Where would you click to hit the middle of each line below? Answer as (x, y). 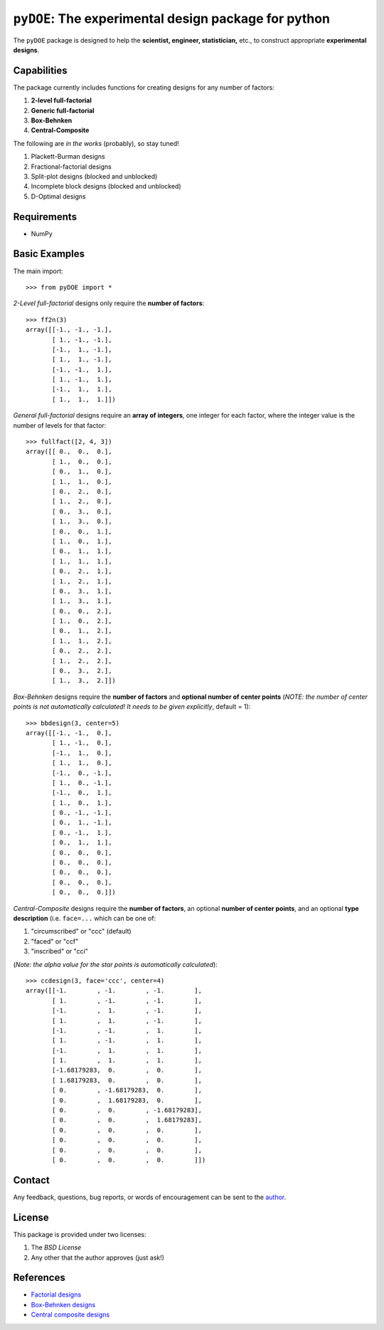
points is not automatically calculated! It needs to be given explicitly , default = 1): (132, 707)
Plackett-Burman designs (68, 157)
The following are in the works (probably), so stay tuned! (96, 143)
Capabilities (40, 70)
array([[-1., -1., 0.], (69, 733)
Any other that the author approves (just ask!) (98, 1257)
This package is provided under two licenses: (80, 1234)
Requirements (45, 217)
